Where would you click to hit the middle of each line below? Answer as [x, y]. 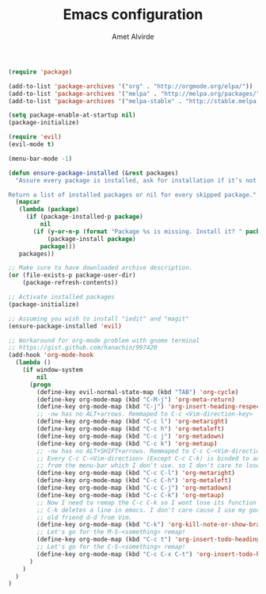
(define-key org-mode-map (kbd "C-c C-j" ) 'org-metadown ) [134, 488]
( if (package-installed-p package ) [85, 217]
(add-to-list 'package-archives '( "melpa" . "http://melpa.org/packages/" [134, 94]
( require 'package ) [40, 72]
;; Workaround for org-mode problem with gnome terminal [104, 340]
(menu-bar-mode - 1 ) [40, 159]
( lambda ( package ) [49, 209]
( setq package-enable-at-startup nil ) [72, 115]
